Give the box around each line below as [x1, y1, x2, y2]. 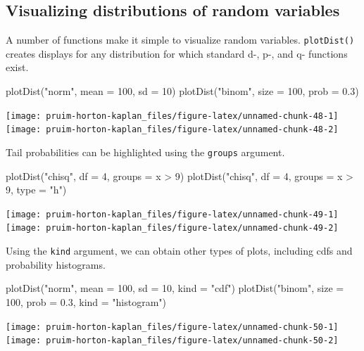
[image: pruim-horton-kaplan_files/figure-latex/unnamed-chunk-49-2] [6, 223, 339, 234]
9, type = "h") [6, 182, 67, 197]
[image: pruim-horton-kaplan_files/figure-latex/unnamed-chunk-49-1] [6, 209, 339, 219]
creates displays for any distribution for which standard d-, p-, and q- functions [6, 46, 348, 60]
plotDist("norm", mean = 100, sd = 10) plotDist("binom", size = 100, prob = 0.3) [6, 84, 359, 98]
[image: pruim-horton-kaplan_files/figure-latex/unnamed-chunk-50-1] [6, 321, 339, 332]
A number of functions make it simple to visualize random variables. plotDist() [6, 32, 355, 47]
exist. [6, 60, 29, 75]
